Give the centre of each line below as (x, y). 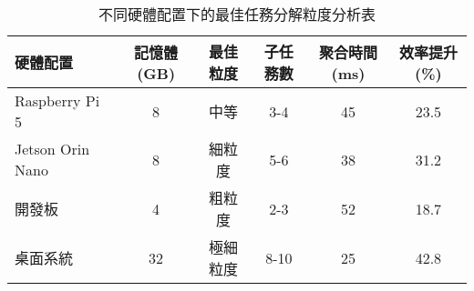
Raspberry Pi (57, 100)
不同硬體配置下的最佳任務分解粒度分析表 (237, 14)
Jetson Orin (52, 149)
